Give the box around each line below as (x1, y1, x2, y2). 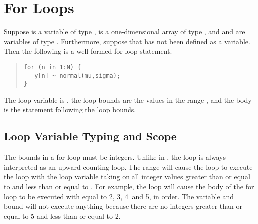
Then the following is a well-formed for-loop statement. (4, 46, 172, 56)
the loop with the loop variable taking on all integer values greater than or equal (4, 171, 250, 182)
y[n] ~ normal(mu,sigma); (34, 72, 121, 79)
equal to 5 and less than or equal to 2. (4, 210, 121, 221)
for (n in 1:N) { (23, 63, 81, 71)
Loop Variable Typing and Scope (4, 128, 177, 144)
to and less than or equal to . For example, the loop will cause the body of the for (4, 181, 254, 192)
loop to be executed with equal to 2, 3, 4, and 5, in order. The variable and (4, 191, 234, 201)
